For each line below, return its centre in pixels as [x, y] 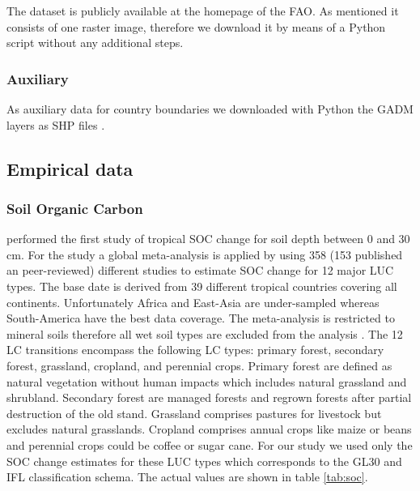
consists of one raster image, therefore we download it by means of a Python [196, 26]
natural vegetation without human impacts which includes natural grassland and [207, 381]
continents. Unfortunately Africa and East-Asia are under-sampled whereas [193, 302]
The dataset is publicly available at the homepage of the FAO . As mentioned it [203, 11]
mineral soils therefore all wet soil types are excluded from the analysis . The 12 [205, 333]
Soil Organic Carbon [75, 208]
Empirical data [70, 168]
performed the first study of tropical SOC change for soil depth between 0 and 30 [208, 239]
